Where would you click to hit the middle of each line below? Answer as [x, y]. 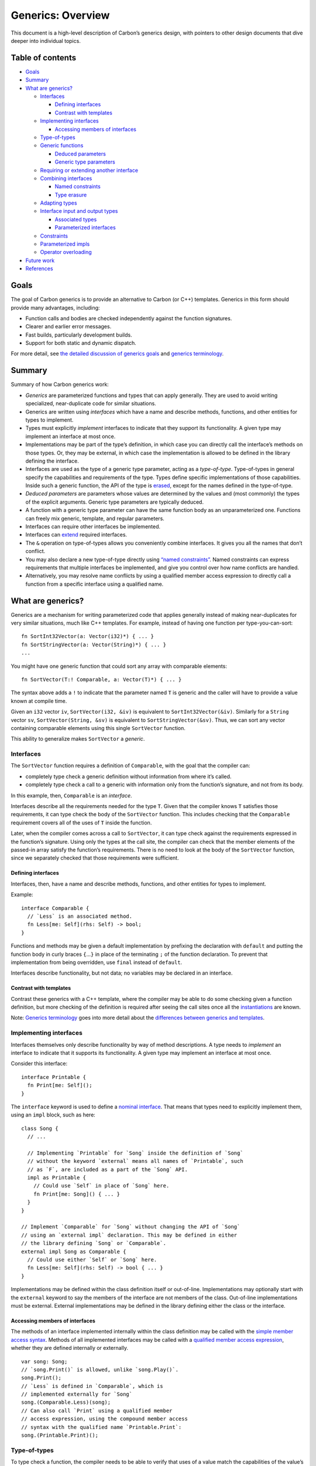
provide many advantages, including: [55, 307]
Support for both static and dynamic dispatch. [81, 343]
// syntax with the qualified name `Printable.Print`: [102, 1427]
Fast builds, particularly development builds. [79, 335]
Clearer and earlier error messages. [68, 327]
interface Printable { [54, 1077]
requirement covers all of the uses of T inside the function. [81, 822]
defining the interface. [52, 461]
